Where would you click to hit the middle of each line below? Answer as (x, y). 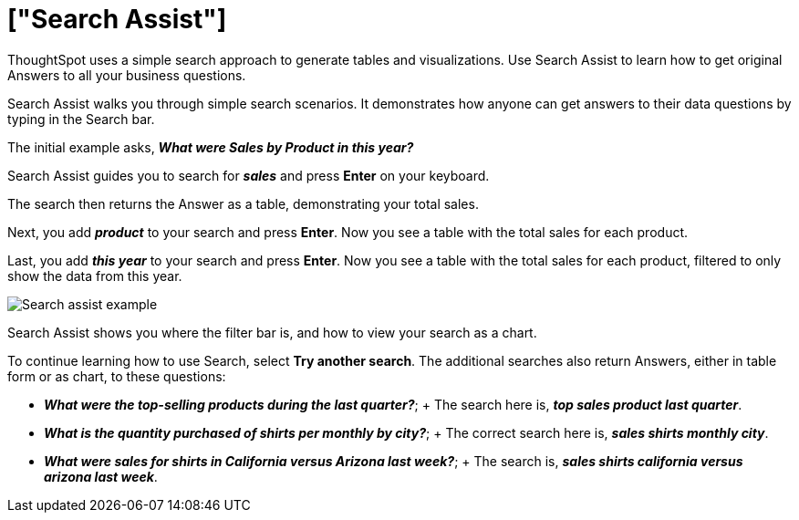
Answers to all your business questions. (127, 75)
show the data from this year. (95, 276)
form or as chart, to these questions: (117, 376)
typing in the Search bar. (81, 119)
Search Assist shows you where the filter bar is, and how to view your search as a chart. (272, 332)
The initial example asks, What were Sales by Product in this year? (211, 147)
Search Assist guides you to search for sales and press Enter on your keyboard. (249, 175)
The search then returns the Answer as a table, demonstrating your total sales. (243, 203)
